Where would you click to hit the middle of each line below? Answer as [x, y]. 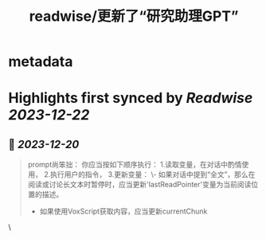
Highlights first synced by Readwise [131, 98]
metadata [41, 62]
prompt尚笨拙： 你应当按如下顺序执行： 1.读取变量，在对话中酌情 [135, 165]
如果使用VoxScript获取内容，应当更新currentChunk [123, 211]
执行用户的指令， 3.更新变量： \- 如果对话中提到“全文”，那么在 [153, 174]
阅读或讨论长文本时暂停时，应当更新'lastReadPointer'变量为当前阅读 [139, 185]
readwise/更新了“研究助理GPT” [134, 16]
